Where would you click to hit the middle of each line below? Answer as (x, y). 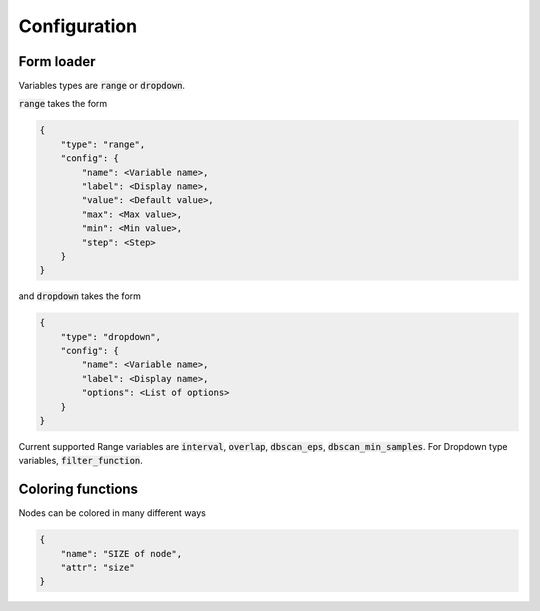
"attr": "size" (97, 568)
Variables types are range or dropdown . (101, 86)
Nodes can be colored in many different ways (112, 513)
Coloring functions (78, 489)
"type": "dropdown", (111, 336)
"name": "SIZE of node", (121, 553)
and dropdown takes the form (80, 296)
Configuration (78, 26)
